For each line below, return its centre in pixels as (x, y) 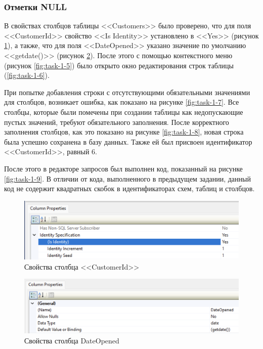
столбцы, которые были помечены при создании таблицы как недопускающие (124, 112)
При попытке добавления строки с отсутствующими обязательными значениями (127, 92)
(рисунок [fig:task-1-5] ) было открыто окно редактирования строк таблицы (119, 65)
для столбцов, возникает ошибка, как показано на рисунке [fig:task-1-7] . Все (122, 102)
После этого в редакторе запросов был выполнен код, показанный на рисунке (123, 168)
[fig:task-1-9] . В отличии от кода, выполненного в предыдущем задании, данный (127, 178)
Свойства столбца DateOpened (72, 340)
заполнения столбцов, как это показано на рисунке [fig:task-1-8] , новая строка (124, 132)
